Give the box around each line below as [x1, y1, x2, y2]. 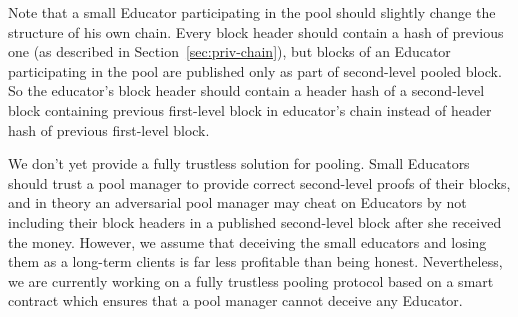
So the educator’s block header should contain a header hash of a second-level [8, 80, 485, 101]
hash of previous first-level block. [8, 119, 210, 140]
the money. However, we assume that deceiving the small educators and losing [8, 231, 487, 252]
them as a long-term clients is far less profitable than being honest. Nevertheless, [8, 251, 503, 272]
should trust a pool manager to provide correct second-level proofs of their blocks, [8, 172, 511, 193]
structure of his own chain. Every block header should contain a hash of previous [8, 21, 504, 42]
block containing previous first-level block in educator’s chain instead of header [8, 99, 492, 120]
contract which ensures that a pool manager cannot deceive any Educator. [8, 290, 463, 311]
